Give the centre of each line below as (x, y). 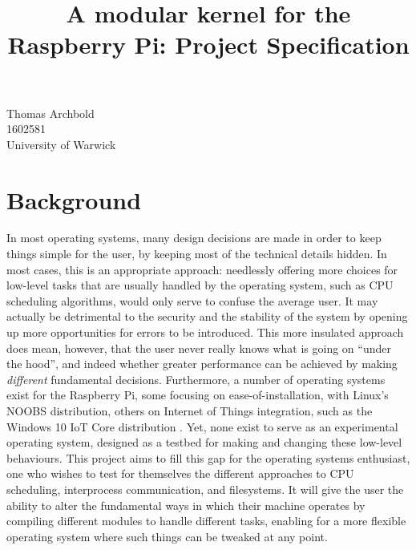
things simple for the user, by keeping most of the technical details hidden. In (197, 254)
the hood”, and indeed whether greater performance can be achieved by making (202, 364)
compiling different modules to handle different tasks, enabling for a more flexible (206, 521)
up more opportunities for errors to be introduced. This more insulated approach (205, 332)
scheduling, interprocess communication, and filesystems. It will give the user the (205, 489)
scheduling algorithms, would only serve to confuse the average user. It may (192, 300)
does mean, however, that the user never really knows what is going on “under (199, 348)
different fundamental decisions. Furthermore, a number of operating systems (196, 379)
